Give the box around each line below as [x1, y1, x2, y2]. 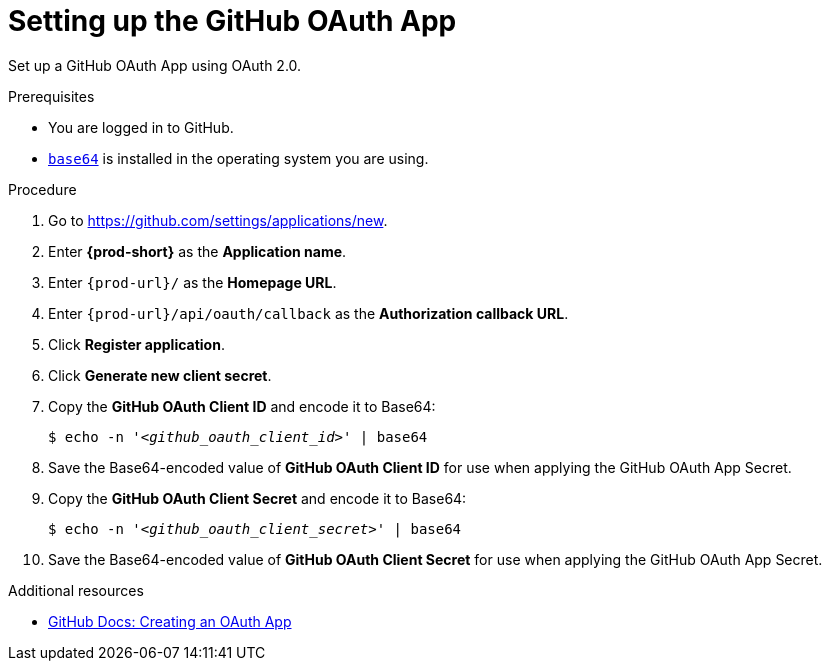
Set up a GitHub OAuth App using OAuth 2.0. [8, 56, 302, 74]
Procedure [8, 180, 77, 198]
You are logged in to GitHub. [48, 118, 234, 136]
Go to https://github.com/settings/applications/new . [48, 211, 388, 229]
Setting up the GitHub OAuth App [8, 4, 457, 38]
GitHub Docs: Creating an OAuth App [48, 612, 292, 630]
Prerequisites [8, 87, 95, 105]
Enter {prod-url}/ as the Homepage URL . [48, 273, 337, 291]
